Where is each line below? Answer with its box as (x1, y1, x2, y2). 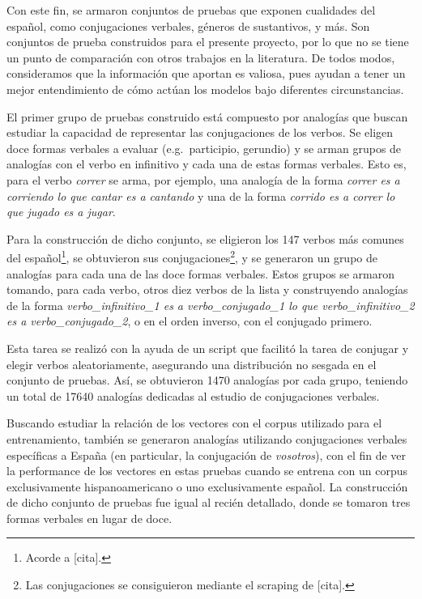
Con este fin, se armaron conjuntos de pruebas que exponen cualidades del (6, 2, 376, 18)
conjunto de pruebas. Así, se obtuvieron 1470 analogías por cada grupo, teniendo (6, 372, 408, 389)
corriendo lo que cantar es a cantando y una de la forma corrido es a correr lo (6, 187, 395, 204)
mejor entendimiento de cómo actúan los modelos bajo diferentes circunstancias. (6, 80, 404, 97)
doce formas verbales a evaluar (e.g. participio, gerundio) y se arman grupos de (6, 139, 402, 156)
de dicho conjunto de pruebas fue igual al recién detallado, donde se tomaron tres (6, 494, 411, 511)
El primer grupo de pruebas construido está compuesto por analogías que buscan (6, 108, 408, 125)
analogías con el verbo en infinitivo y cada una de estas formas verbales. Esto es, (6, 155, 407, 172)
